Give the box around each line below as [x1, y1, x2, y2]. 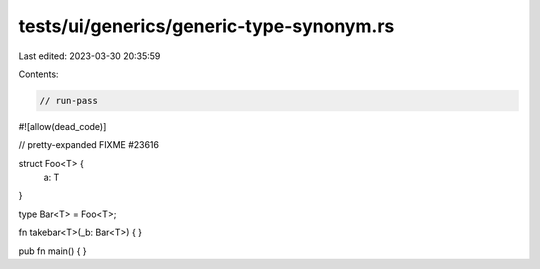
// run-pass [39, 95, 99, 106]
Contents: [18, 68, 59, 80]
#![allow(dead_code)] [18, 120, 107, 132]
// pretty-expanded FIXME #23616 [18, 139, 160, 151]
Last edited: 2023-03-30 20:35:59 [18, 50, 161, 62]
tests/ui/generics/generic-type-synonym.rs [18, 15, 395, 37]
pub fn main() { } [18, 245, 87, 257]
